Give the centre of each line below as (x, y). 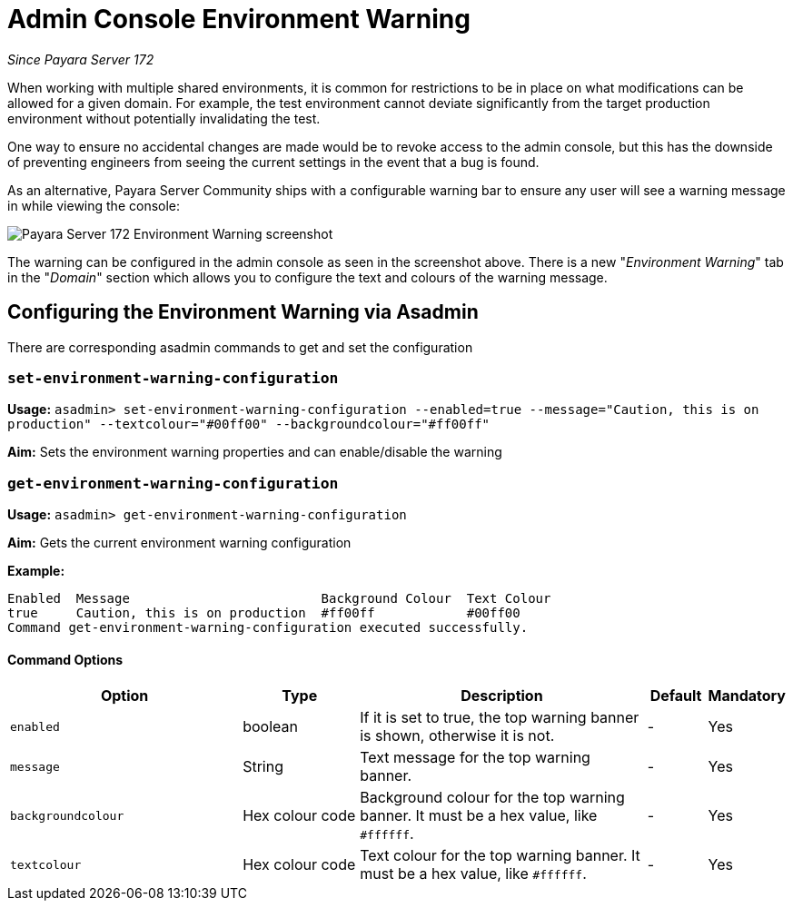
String (263, 767)
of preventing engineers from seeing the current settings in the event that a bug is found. (273, 162)
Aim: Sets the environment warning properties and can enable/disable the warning (255, 452)
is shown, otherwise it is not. (457, 736)
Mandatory (747, 696)
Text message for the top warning (475, 758)
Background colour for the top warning (492, 798)
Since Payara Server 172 (81, 59)
